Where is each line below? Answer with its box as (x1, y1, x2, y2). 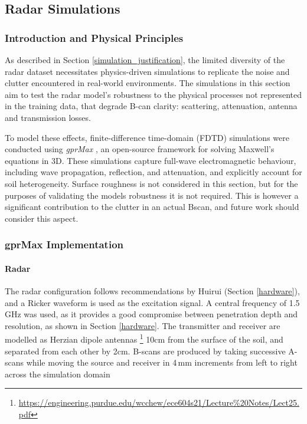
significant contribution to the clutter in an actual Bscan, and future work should (5, 201, 299, 213)
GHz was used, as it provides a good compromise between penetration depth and (5, 308, 298, 320)
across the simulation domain (5, 367, 110, 380)
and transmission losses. (5, 111, 91, 123)
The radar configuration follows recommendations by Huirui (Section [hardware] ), (5, 284, 300, 297)
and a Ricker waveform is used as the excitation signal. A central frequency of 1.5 (5, 296, 300, 308)
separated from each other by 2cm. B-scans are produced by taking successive (5, 344, 286, 357)
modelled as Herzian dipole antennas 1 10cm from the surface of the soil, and (5, 331, 283, 345)
